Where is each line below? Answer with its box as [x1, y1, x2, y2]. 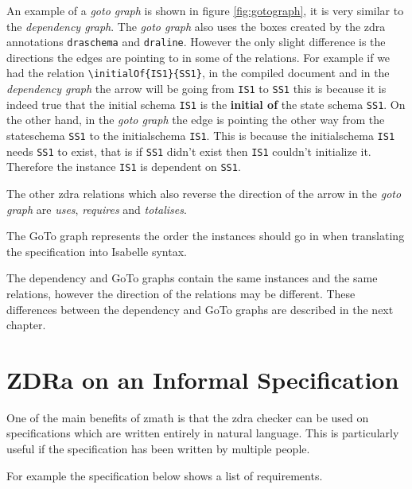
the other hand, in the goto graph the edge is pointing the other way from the [6, 111, 385, 128]
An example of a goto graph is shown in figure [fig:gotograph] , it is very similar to [6, 2, 404, 18]
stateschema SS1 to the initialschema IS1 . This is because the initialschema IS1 [6, 127, 395, 143]
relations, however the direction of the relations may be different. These [6, 285, 356, 301]
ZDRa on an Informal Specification [6, 363, 399, 395]
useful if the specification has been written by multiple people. [6, 440, 310, 457]
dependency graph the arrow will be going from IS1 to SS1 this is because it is [6, 80, 387, 97]
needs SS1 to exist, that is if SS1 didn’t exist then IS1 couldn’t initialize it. [6, 142, 371, 159]
